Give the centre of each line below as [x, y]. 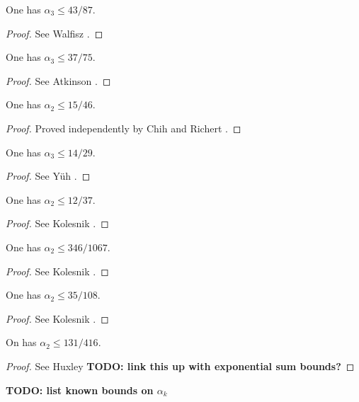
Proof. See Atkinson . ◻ [58, 80]
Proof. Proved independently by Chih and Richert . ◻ [124, 128]
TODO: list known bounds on [80, 390]
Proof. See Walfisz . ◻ [55, 33]
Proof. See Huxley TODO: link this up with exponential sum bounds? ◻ [180, 366]
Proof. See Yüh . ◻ [48, 176]
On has [21, 342]
